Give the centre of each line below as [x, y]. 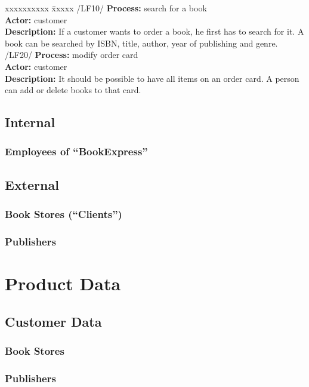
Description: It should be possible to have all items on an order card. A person [152, 78]
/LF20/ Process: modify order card [72, 55]
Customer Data [53, 321]
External [32, 184]
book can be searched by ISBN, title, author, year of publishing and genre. [141, 43]
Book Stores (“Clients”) [64, 214]
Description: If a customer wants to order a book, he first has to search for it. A [154, 31]
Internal [30, 122]
